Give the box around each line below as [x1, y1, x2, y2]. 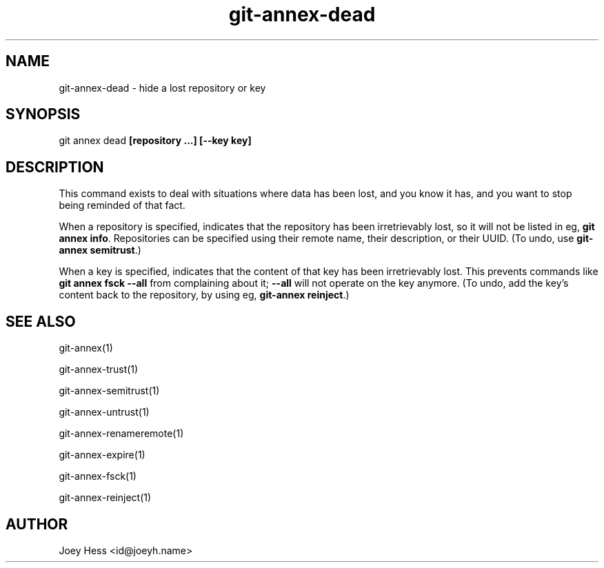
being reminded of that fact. [59, 199, 185, 212]
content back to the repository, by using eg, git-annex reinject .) [59, 289, 350, 301]
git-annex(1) [59, 342, 113, 354]
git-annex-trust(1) [59, 363, 139, 376]
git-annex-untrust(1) [59, 406, 150, 418]
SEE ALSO [6, 312, 76, 330]
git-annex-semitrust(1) [59, 385, 160, 397]
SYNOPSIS [6, 105, 81, 123]
